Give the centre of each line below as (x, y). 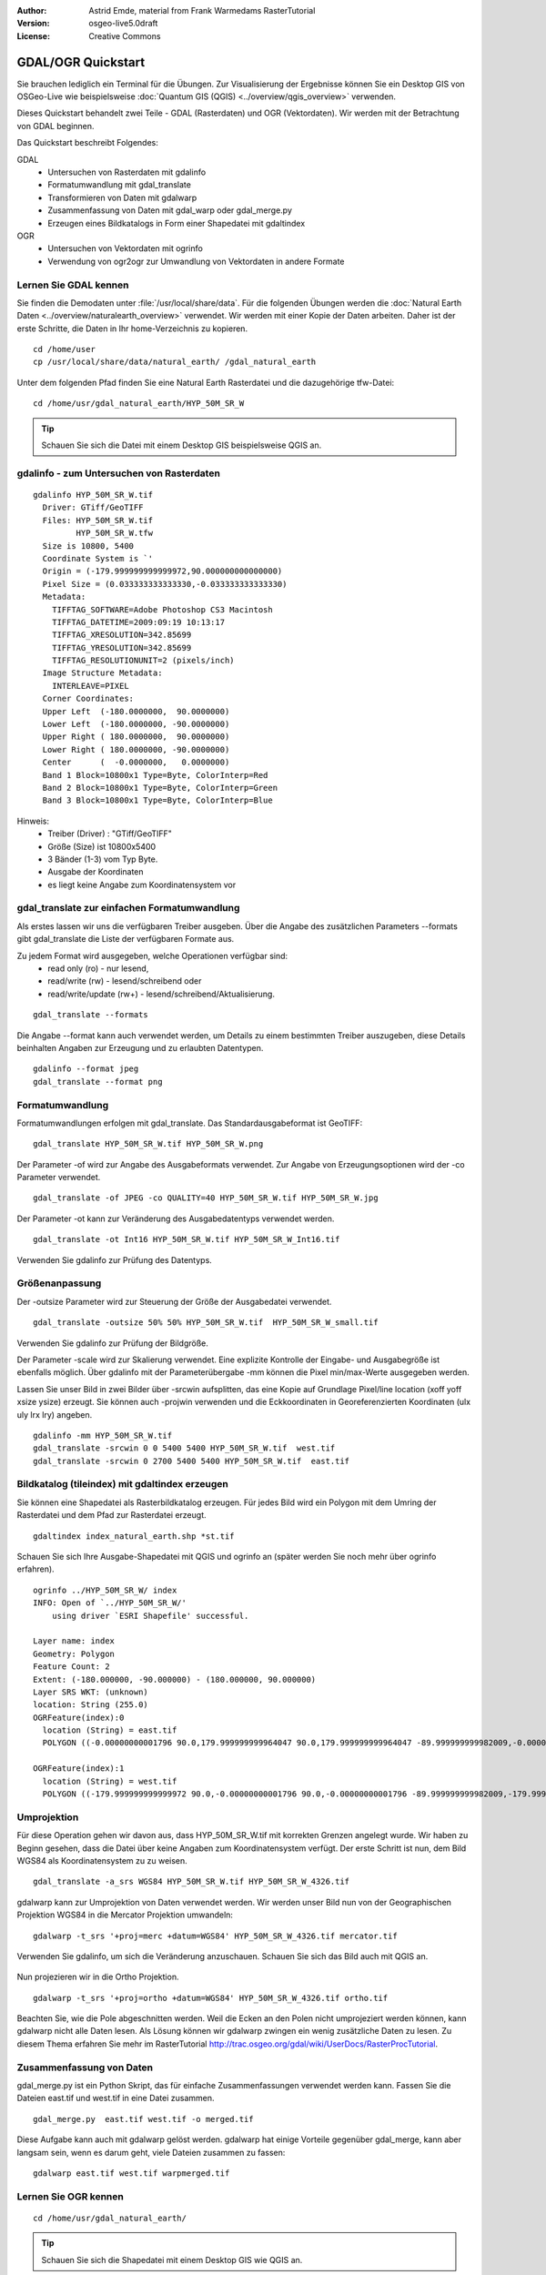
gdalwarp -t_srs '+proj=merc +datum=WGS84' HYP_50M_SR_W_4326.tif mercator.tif (215, 1936)
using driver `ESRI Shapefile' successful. (150, 1616)
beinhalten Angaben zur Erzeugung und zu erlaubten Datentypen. (140, 1047)
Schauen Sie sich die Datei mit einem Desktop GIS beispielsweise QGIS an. (182, 445)
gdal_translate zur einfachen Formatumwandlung (128, 908)
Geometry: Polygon (74, 1653)
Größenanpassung (59, 1283)
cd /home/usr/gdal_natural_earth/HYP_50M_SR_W (139, 404)
